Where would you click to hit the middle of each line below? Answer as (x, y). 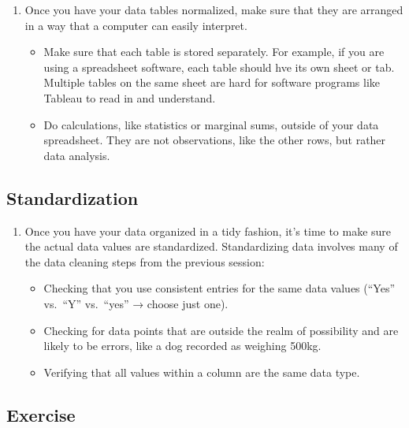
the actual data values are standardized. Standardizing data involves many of (211, 246)
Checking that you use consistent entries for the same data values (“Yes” (219, 288)
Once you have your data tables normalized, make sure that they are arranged (214, 9)
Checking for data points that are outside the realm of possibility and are (221, 330)
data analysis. (77, 155)
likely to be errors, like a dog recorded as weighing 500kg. (182, 346)
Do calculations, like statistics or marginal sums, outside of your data (211, 124)
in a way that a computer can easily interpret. (136, 25)
